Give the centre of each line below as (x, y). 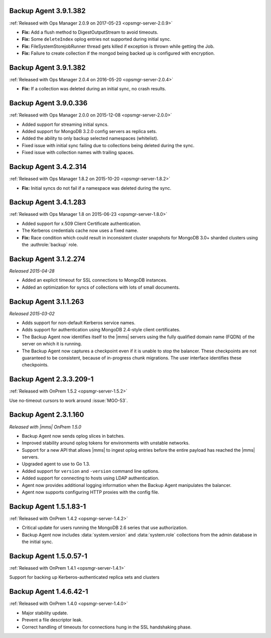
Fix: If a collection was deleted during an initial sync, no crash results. (94, 89)
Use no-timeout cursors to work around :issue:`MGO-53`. (69, 400)
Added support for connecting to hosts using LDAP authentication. (91, 478)
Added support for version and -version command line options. (91, 471)
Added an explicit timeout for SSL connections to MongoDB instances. (95, 280)
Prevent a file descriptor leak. (52, 620)
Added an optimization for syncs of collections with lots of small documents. (101, 287)
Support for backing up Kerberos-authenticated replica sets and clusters (85, 577)
